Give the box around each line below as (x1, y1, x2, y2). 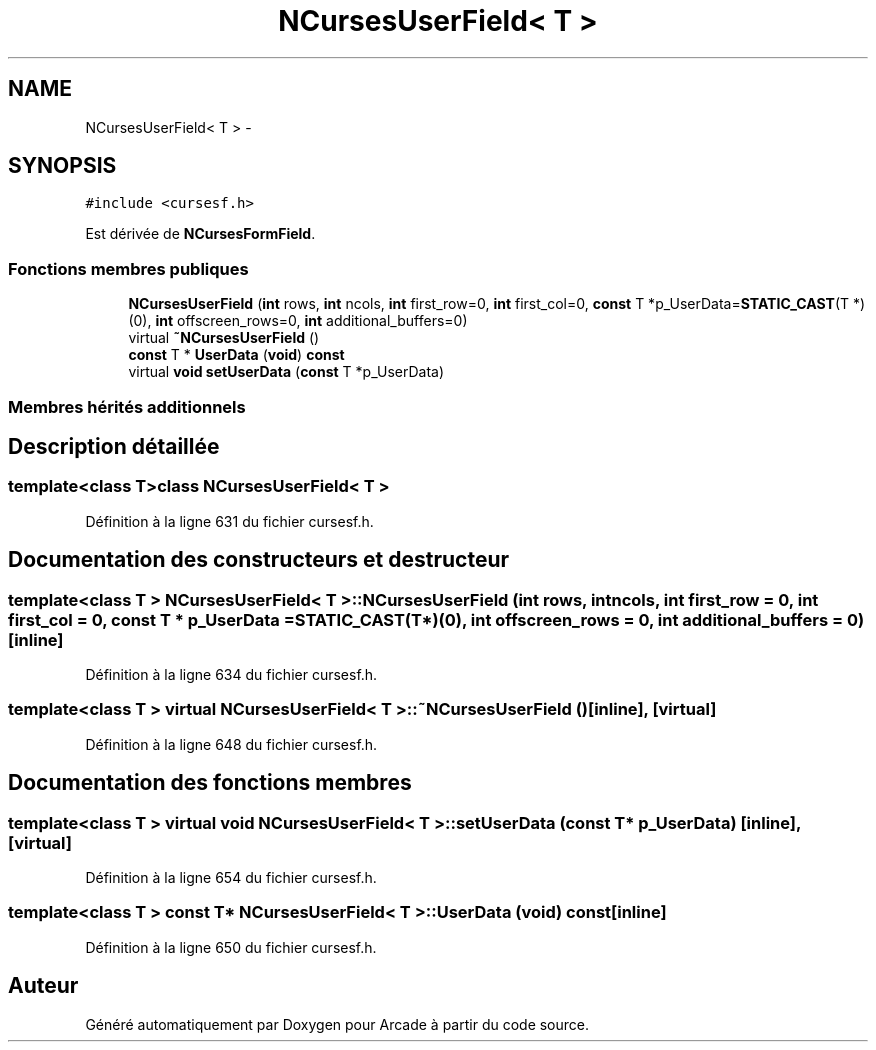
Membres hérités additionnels (8, 396, 246, 417)
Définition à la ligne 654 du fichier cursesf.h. (85, 868, 377, 886)
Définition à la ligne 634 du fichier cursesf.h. (85, 666, 378, 683)
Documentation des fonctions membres (8, 770, 412, 796)
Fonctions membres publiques (8, 258, 249, 279)
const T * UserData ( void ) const (128, 346, 345, 364)
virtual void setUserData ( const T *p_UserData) (128, 363, 445, 381)
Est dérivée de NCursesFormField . (85, 225, 316, 243)
